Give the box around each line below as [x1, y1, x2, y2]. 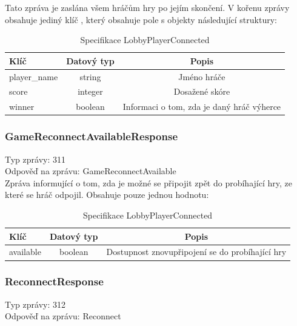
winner [9, 100, 35, 113]
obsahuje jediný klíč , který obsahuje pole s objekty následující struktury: [5, 13, 277, 25]
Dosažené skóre [173, 85, 230, 98]
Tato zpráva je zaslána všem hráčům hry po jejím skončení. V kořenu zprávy [5, 1, 290, 13]
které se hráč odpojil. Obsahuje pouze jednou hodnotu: [5, 188, 209, 201]
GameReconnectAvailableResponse [5, 129, 178, 144]
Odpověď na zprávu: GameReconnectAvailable [5, 165, 176, 177]
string [79, 70, 101, 83]
